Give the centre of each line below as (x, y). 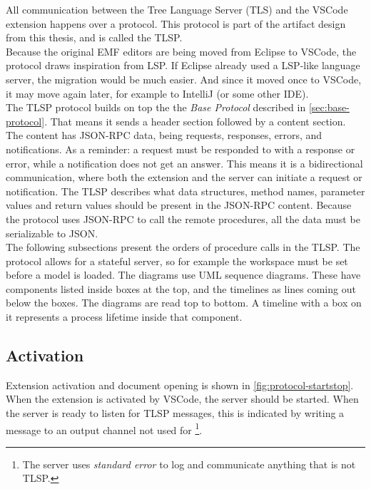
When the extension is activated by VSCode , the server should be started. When (182, 399)
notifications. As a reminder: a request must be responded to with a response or (181, 149)
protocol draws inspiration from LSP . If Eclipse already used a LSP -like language (183, 65)
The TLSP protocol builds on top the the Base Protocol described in (156, 107)
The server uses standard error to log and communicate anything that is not (189, 464)
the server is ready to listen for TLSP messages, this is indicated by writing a (175, 413)
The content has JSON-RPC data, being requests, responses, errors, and (164, 135)
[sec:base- (329, 107)
